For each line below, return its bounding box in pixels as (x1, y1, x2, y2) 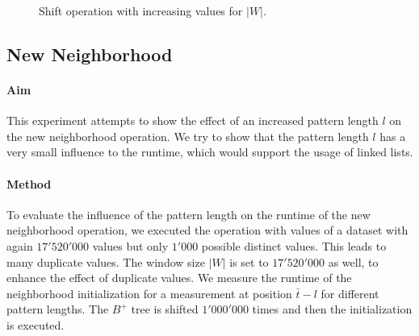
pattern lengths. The (6, 301, 109, 317)
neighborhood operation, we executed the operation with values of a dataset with (6, 222, 409, 239)
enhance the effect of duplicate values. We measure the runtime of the (6, 269, 352, 286)
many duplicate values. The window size (6, 253, 205, 270)
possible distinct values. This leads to (201, 237, 387, 254)
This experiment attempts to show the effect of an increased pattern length (6, 112, 379, 129)
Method (6, 175, 52, 192)
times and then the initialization (252, 301, 413, 317)
